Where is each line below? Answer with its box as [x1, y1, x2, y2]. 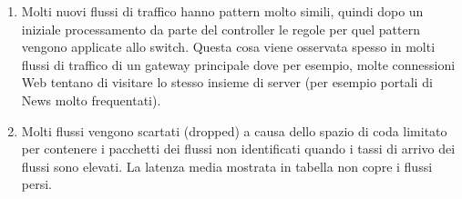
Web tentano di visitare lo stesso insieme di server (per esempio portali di [21, 73, 433, 92]
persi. [21, 174, 52, 194]
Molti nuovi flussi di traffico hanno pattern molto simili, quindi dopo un [21, 2, 424, 20]
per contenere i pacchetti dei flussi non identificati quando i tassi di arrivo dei [21, 139, 456, 158]
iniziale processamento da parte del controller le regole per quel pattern [21, 19, 420, 38]
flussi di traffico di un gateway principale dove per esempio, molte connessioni [21, 55, 456, 74]
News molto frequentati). [21, 90, 161, 109]
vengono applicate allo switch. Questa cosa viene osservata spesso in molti [21, 37, 436, 56]
